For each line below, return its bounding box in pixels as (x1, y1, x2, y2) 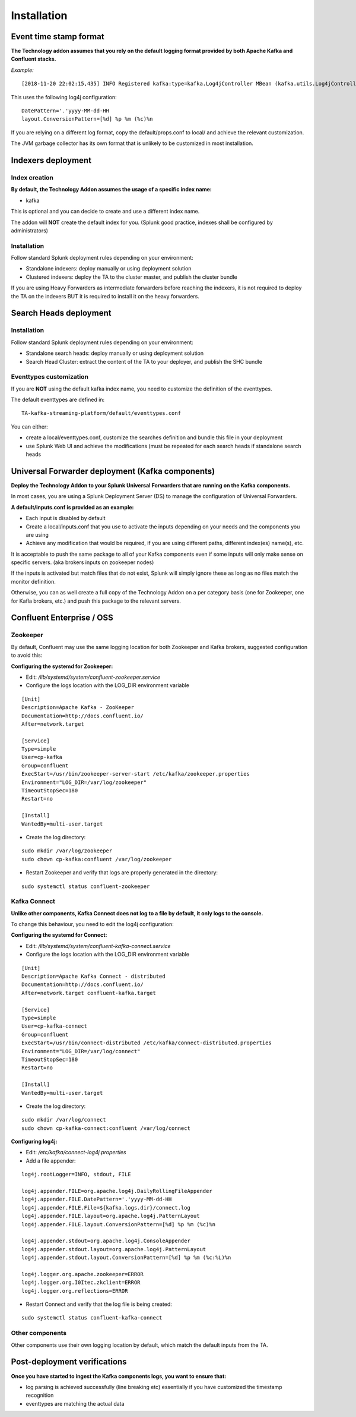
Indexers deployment (11, 155, 92, 165)
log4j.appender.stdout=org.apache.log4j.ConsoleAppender (21, 1237, 191, 1245)
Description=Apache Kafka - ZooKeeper (21, 704, 135, 711)
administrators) (11, 226, 49, 234)
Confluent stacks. (11, 55, 56, 62)
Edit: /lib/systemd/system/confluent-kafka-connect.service (26, 942, 171, 949)
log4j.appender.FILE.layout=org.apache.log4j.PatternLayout (21, 1213, 200, 1220)
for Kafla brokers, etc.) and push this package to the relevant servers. (11, 597, 181, 604)
